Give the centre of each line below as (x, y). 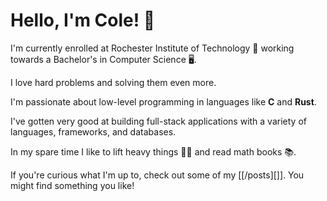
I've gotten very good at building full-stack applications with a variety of (158, 121)
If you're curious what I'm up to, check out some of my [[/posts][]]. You (157, 175)
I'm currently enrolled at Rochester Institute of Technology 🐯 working (152, 48)
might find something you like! (72, 185)
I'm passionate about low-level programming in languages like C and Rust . (163, 101)
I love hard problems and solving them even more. (113, 82)
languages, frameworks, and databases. (93, 131)
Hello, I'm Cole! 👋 (83, 20)
